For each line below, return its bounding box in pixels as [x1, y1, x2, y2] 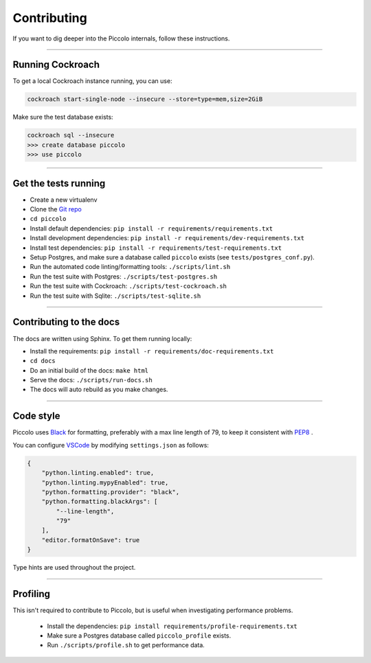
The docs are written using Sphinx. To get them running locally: [12, 334, 192, 342]
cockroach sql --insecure [27, 131, 115, 139]
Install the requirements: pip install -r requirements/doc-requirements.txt [30, 347, 274, 355]
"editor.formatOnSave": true [41, 536, 140, 544]
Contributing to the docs [12, 316, 120, 328]
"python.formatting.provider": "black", [41, 488, 180, 496]
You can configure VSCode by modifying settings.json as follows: [12, 441, 210, 449]
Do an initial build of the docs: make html [30, 366, 149, 374]
